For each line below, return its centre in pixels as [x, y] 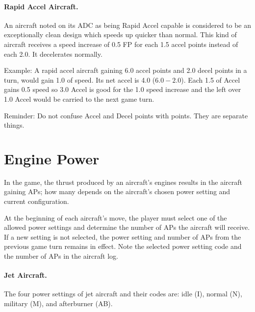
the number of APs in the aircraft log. [61, 256]
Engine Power [52, 158]
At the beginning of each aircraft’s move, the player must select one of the [115, 217]
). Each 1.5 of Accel [211, 79]
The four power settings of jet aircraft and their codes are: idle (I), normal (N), [123, 294]
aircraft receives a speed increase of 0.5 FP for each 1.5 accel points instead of [121, 44]
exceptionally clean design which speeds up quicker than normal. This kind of [120, 34]
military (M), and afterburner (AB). [58, 303]
